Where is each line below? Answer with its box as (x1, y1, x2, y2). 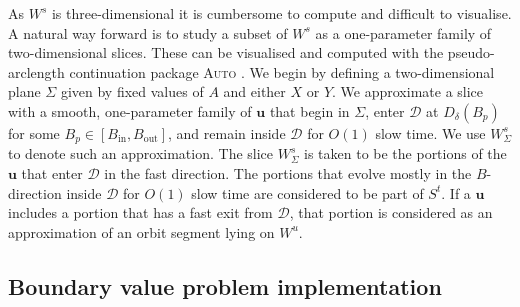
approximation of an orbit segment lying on (8, 221, 275, 242)
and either (223, 81, 286, 102)
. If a (441, 182, 471, 203)
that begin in (269, 100, 350, 121)
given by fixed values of (60, 81, 204, 102)
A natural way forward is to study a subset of (8, 22, 288, 43)
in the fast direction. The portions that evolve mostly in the (104, 163, 472, 184)
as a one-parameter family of (315, 22, 492, 43)
